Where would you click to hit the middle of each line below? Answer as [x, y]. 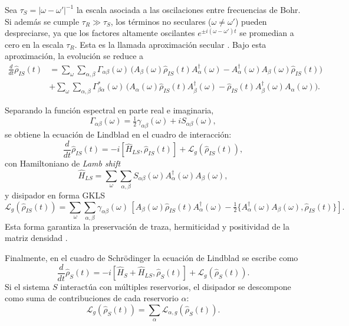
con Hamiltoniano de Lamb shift [63, 163]
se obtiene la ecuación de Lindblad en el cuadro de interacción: [118, 134]
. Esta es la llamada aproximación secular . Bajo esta [170, 44]
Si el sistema [27, 286]
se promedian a [267, 33]
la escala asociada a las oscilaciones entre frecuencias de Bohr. [188, 9]
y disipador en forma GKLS [55, 195]
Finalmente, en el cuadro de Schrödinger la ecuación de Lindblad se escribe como [152, 258]
